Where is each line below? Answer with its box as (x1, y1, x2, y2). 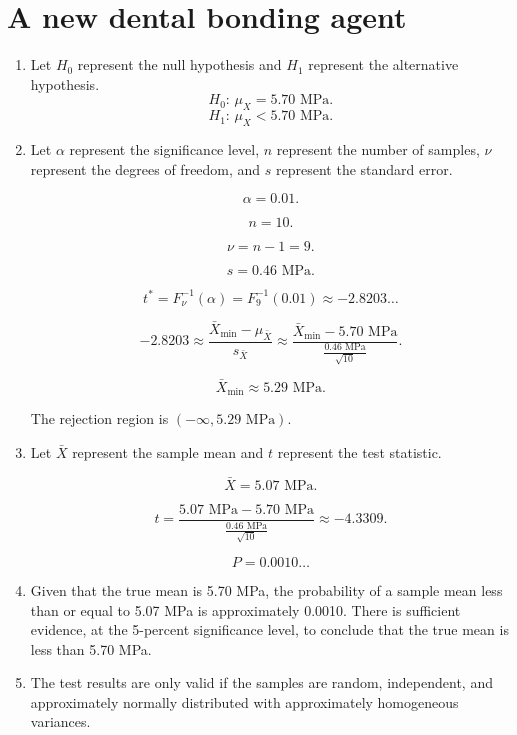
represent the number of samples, (276, 138, 480, 159)
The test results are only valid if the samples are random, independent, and (30, 672, 493, 693)
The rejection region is (30, 408, 169, 429)
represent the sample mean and (72, 441, 264, 462)
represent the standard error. (276, 158, 453, 179)
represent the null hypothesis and (77, 54, 282, 75)
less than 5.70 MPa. (30, 638, 152, 659)
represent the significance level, (69, 138, 260, 159)
